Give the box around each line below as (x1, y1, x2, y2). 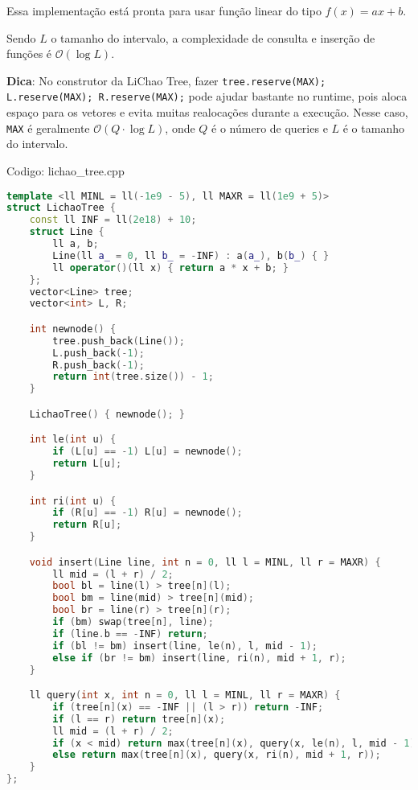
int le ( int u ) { (29, 434, 117, 446)
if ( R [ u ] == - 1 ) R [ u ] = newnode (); (52, 507, 243, 519)
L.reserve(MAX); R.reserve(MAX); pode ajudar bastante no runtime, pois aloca (6, 88, 408, 105)
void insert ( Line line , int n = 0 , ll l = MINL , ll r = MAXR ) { (29, 556, 381, 568)
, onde (165, 119, 195, 136)
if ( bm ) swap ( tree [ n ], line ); (52, 616, 214, 628)
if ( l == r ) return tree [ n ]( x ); (52, 713, 226, 725)
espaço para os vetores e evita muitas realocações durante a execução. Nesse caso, (6, 104, 408, 121)
